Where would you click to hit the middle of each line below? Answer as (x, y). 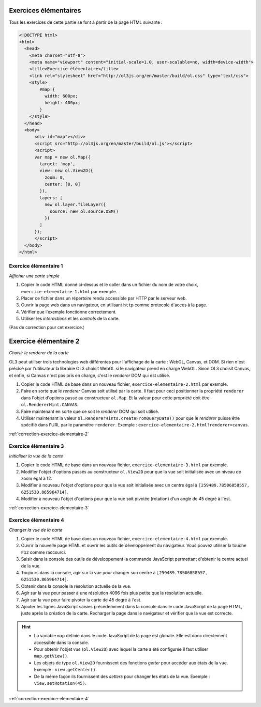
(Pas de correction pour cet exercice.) (47, 328)
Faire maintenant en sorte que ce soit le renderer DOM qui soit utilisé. (90, 411)
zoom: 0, (55, 177)
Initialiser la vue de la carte (36, 456)
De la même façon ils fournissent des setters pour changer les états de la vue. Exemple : (122, 676)
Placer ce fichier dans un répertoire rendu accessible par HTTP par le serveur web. (104, 298)
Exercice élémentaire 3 (36, 446)
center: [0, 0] (62, 184)
